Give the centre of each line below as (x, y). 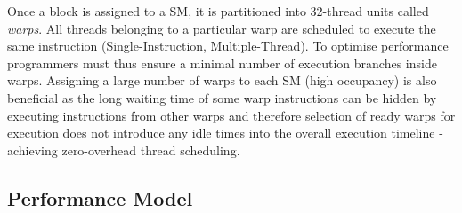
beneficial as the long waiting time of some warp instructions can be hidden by (222, 97)
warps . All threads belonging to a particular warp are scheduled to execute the (222, 28)
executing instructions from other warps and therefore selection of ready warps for (231, 115)
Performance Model (100, 197)
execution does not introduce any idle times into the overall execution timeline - (225, 133)
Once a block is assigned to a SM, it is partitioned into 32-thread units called (218, 11)
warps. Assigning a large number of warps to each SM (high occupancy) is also (222, 80)
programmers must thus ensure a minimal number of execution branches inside (222, 63)
